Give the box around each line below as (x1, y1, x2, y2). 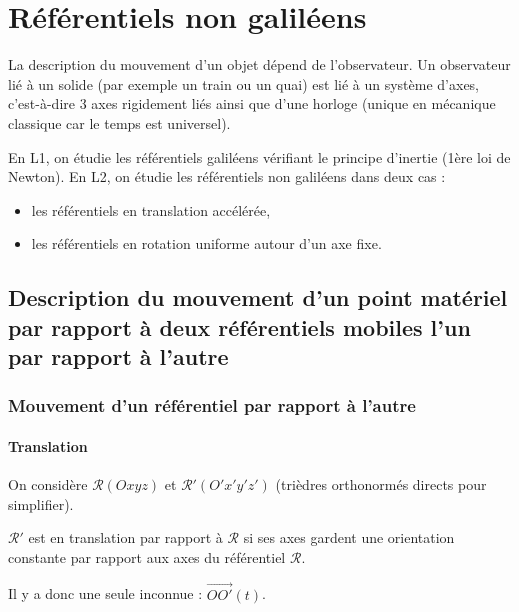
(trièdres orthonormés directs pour (275, 474, 487, 495)
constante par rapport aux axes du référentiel (8, 546, 286, 567)
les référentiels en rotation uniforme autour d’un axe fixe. (31, 233, 382, 254)
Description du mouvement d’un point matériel (8, 282, 508, 313)
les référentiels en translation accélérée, (31, 199, 271, 220)
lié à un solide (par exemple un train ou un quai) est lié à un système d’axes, (8, 73, 480, 94)
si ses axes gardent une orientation (243, 527, 455, 548)
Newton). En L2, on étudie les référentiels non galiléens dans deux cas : (8, 166, 446, 187)
